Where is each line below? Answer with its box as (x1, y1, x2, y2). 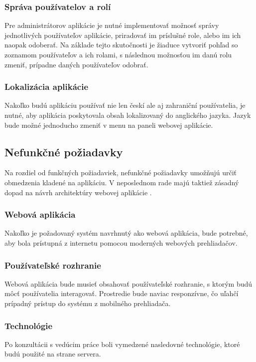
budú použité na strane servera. (4, 349, 101, 359)
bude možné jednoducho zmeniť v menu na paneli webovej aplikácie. (4, 119, 213, 130)
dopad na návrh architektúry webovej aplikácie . (4, 187, 152, 197)
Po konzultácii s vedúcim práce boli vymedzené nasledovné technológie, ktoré (4, 339, 240, 349)
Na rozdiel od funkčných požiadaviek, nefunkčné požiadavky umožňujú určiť (4, 167, 237, 178)
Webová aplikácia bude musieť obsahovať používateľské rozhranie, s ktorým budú (4, 278, 253, 289)
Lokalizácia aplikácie (4, 80, 89, 93)
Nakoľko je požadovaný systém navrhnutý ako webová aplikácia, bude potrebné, (4, 228, 248, 238)
